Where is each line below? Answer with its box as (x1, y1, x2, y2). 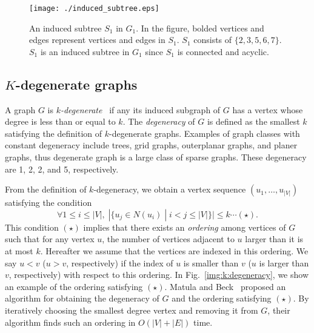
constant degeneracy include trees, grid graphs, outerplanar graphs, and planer (5, 139, 298, 151)
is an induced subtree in (40, 45, 130, 58)
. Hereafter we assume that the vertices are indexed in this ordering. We (40, 244, 309, 257)
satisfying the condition (5, 196, 92, 209)
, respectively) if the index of (66, 256, 173, 269)
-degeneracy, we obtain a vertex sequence (93, 183, 246, 196)
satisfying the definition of (5, 127, 102, 139)
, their (267, 303, 290, 316)
